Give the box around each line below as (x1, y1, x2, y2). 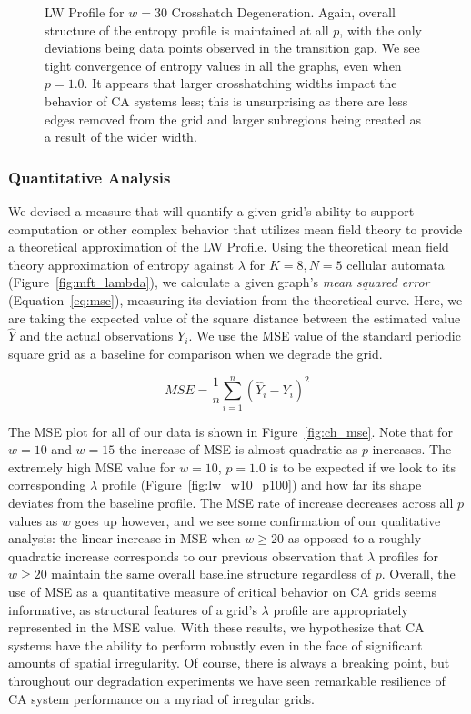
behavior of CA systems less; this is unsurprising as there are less (45, 91, 408, 110)
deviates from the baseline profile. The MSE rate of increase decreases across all (8, 493, 454, 512)
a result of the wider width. (45, 127, 197, 146)
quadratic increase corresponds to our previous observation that (8, 546, 364, 565)
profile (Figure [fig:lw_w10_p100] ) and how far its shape (101, 475, 422, 494)
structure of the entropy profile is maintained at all (45, 20, 329, 39)
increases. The (372, 440, 452, 459)
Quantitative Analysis (8, 165, 171, 188)
